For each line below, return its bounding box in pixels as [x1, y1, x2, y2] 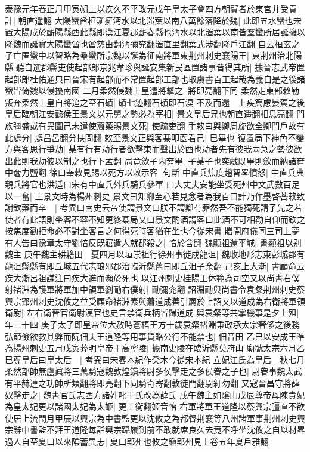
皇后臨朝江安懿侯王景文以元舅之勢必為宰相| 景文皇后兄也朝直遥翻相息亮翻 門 [5, 107, 305, 120]
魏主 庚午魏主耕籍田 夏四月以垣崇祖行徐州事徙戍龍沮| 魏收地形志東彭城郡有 [5, 248, 305, 260]
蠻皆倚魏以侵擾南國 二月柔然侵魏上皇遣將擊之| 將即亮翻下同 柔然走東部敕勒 [5, 84, 299, 97]
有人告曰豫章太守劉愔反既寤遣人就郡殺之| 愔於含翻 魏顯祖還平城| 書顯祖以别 [5, 236, 302, 248]
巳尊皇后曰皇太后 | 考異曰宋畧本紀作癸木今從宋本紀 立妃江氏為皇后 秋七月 [5, 353, 305, 365]
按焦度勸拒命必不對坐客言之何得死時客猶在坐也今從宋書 [5, 225, 222, 237]
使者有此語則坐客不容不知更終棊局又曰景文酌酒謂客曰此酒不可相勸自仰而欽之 [5, 213, 305, 225]
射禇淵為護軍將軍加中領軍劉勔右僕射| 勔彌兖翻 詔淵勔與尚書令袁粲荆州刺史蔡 [5, 283, 305, 296]
